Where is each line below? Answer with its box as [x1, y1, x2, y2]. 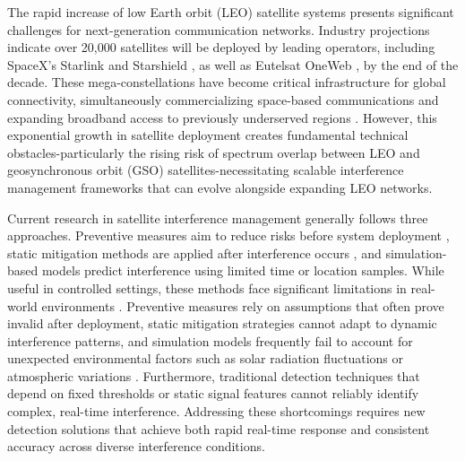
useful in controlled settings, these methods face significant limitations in [7, 278, 407, 297]
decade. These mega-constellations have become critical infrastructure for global [7, 73, 446, 91]
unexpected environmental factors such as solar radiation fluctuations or [7, 349, 403, 368]
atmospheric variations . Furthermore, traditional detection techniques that [7, 366, 420, 385]
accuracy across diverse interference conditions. [7, 437, 265, 456]
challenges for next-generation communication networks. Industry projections [7, 20, 430, 39]
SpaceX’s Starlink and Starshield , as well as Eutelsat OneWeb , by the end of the [7, 55, 459, 74]
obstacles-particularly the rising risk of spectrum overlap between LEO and [7, 143, 420, 161]
